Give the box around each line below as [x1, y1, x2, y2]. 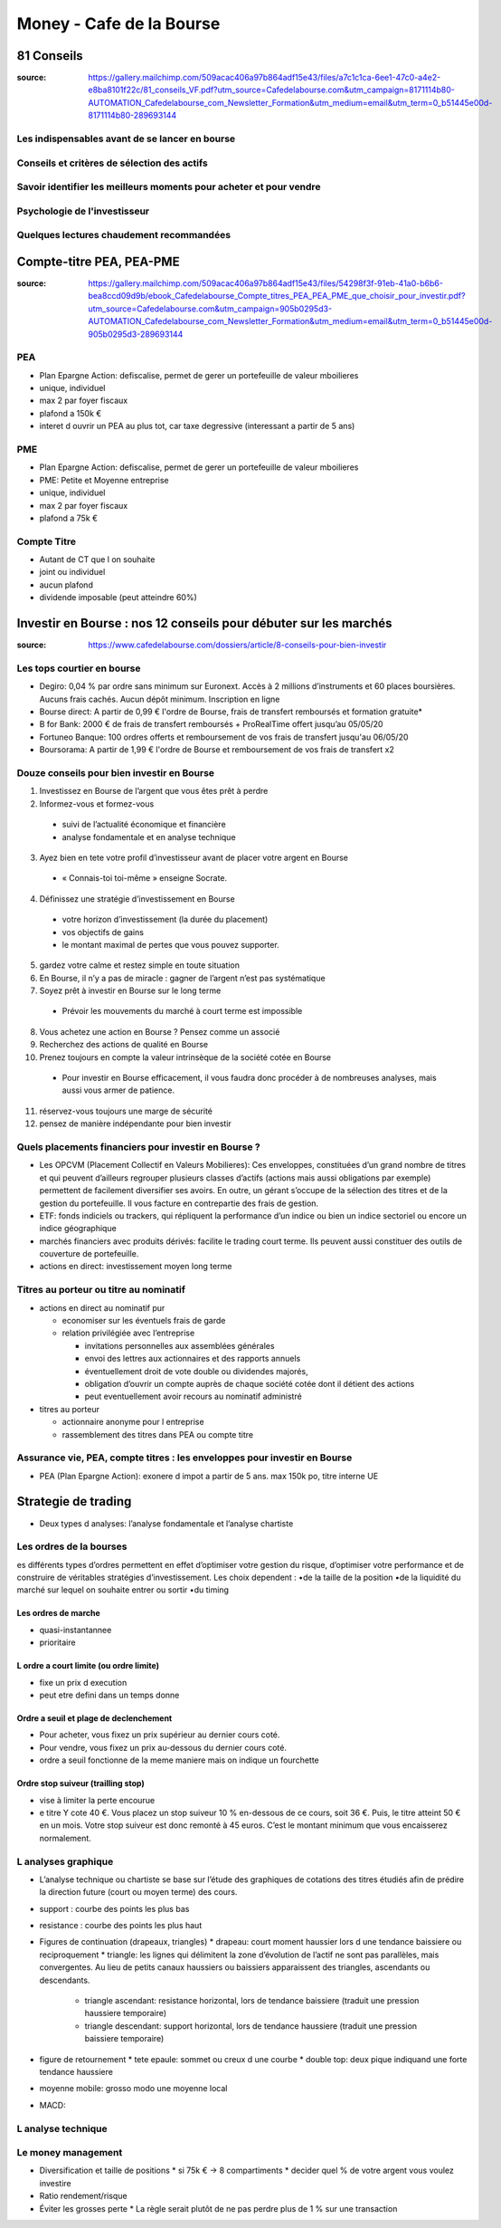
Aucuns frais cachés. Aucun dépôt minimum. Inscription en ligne [39, 693, 280, 704]
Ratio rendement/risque [39, 2191, 128, 2202]
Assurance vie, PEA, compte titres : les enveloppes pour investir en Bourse [16, 1451, 353, 1464]
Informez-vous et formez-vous [39, 798, 155, 809]
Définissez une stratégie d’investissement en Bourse [39, 893, 235, 904]
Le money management [16, 2147, 123, 2159]
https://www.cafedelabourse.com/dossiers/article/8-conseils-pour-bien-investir [88, 639, 387, 651]
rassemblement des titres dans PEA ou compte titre [61, 1429, 253, 1439]
